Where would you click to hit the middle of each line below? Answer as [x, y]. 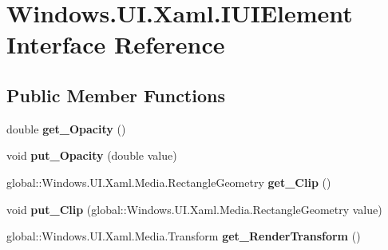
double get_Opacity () [66, 128]
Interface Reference [116, 44]
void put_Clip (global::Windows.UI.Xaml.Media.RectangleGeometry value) [194, 209]
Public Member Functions [116, 95]
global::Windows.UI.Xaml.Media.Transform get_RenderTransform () [184, 236]
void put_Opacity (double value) [92, 155]
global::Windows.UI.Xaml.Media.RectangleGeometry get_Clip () [169, 182]
